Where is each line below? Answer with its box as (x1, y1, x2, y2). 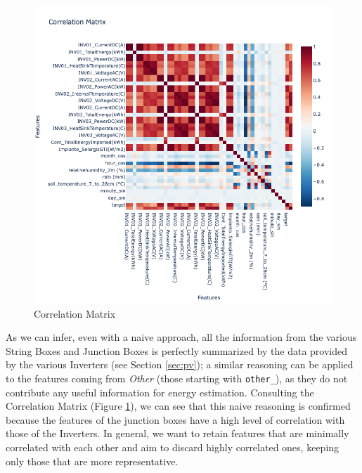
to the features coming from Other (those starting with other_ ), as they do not (6, 370, 348, 385)
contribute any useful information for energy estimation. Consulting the (6, 384, 314, 399)
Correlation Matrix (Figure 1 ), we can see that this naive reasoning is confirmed (6, 399, 351, 413)
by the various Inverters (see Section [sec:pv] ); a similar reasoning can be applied (6, 357, 354, 372)
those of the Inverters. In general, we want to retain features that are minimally (6, 426, 349, 441)
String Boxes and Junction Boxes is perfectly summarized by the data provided (6, 343, 347, 358)
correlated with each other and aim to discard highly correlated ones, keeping (6, 440, 340, 454)
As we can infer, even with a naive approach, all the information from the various (6, 330, 357, 344)
